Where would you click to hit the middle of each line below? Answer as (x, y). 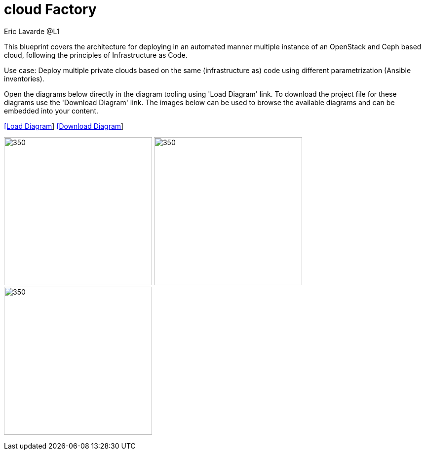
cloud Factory (50, 9)
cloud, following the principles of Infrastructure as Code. (96, 55)
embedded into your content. (51, 111)
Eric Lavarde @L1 (32, 31)
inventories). (24, 78)
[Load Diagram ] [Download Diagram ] (64, 126)
